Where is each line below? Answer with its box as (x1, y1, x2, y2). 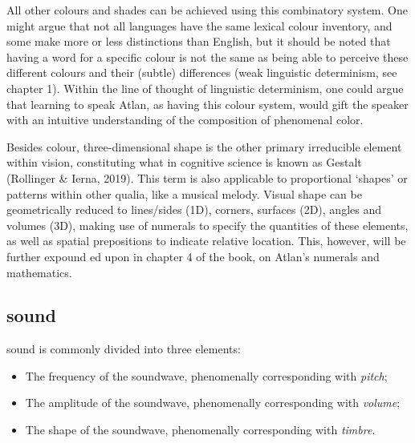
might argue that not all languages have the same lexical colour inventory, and (6, 17, 393, 34)
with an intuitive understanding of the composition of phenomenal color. (6, 111, 364, 128)
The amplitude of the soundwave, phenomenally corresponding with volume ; (25, 394, 401, 411)
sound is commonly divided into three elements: (6, 340, 241, 357)
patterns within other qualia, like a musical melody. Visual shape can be (6, 185, 362, 202)
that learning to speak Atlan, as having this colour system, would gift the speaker (6, 95, 409, 112)
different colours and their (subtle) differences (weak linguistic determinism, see (6, 64, 397, 81)
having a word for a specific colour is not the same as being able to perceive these (6, 48, 409, 65)
